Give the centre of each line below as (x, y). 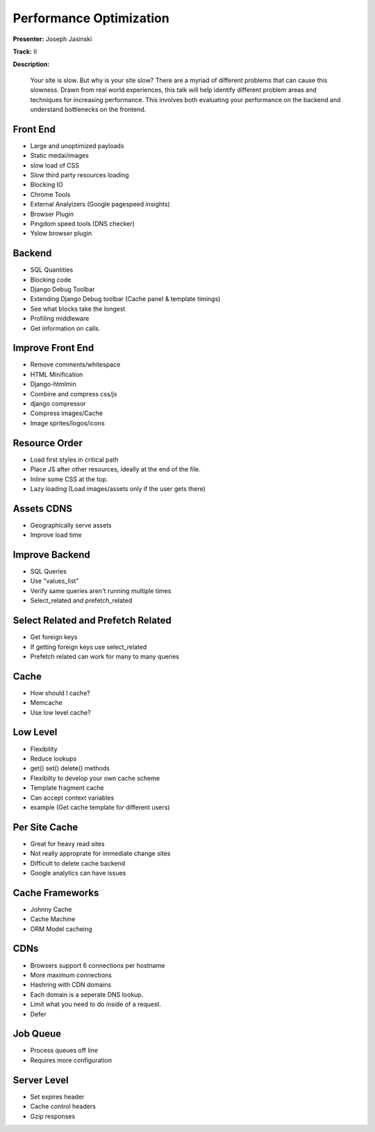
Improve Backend (51, 555)
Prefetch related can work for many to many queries (105, 656)
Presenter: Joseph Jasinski (52, 39)
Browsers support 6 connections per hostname (98, 965)
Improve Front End (53, 348)
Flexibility (44, 749)
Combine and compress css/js (74, 394)
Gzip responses (53, 1116)
